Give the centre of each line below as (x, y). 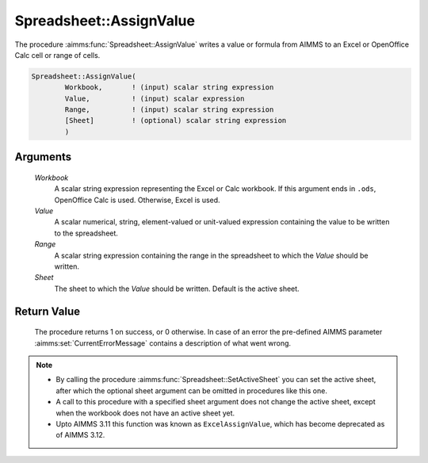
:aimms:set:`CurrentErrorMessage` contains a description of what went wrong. (163, 343)
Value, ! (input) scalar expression (155, 98)
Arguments (43, 157)
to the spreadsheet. (86, 233)
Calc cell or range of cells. (57, 55)
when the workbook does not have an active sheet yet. (145, 413)
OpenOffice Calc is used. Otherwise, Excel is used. (138, 200)
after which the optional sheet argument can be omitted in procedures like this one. (192, 390)
